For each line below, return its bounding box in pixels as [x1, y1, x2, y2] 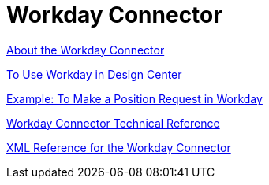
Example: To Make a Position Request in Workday [6, 91, 263, 105]
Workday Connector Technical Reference [6, 116, 220, 130]
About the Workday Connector [6, 43, 165, 57]
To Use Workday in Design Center [6, 67, 182, 81]
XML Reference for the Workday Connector [6, 140, 231, 154]
